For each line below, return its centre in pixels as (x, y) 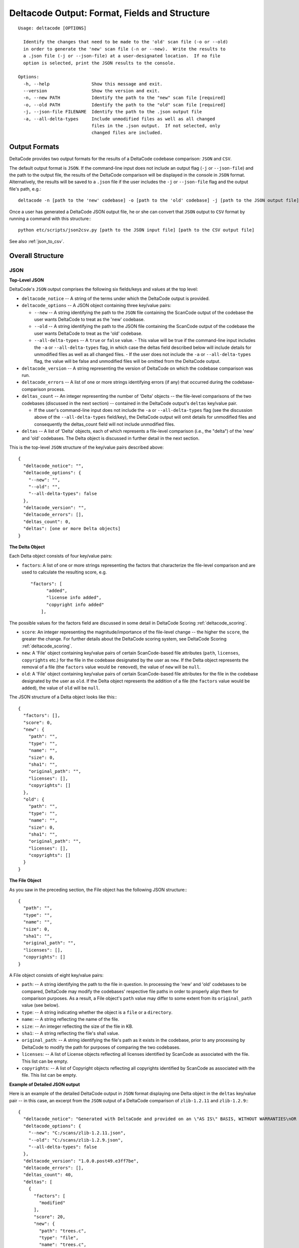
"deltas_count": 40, (48, 1175)
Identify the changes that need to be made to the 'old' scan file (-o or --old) (126, 42)
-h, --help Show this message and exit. (93, 84)
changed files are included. (127, 133)
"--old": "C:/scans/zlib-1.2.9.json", (76, 1140)
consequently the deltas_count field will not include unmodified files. (105, 424)
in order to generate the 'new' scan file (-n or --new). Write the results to (124, 49)
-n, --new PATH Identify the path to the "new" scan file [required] (124, 98)
